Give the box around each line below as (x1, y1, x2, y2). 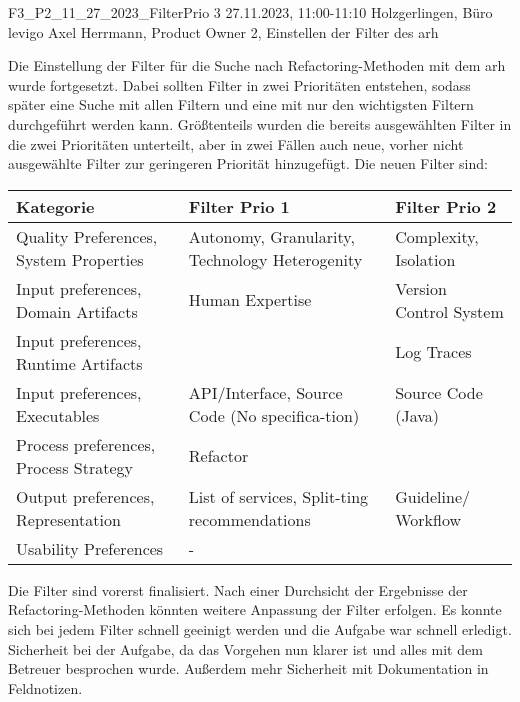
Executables (16, 403, 100, 427)
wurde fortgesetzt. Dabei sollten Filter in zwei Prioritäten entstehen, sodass (8, 74, 471, 95)
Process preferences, (16, 432, 156, 456)
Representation (16, 507, 121, 531)
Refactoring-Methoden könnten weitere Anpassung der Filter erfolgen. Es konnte (8, 599, 502, 620)
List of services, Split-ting (188, 484, 369, 508)
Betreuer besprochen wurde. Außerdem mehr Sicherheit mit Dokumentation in (8, 658, 489, 679)
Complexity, (395, 224, 479, 248)
